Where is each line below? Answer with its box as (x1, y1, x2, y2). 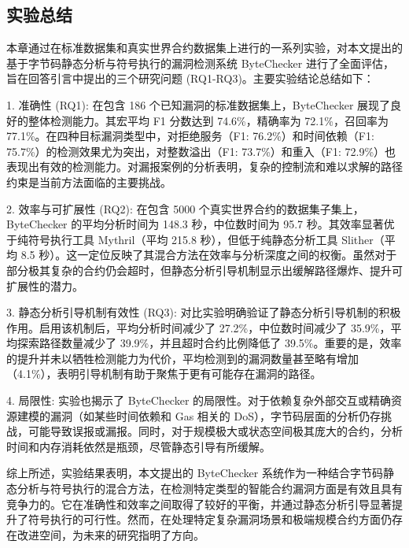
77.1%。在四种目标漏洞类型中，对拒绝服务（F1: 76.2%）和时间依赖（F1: (6, 128, 374, 144)
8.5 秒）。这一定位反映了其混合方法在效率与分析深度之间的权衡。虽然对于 (20, 246, 397, 263)
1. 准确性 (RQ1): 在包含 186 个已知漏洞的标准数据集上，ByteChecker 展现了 (6, 96, 391, 113)
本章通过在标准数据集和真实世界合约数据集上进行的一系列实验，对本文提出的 (6, 39, 403, 56)
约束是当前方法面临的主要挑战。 (6, 173, 171, 190)
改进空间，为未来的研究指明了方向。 (17, 526, 204, 542)
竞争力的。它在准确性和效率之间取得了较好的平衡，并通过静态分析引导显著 (6, 495, 392, 512)
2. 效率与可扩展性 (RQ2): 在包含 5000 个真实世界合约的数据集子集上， (6, 200, 364, 217)
